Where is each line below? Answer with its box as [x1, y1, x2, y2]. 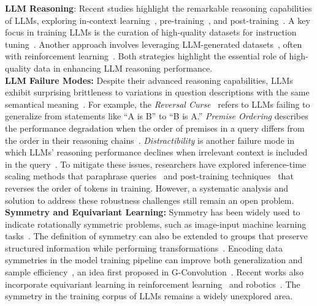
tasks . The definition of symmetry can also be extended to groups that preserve [5, 229, 308, 242]
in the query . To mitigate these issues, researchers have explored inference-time [5, 157, 307, 170]
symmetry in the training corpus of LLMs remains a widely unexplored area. [5, 289, 293, 302]
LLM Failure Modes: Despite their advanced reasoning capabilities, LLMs [5, 73, 293, 86]
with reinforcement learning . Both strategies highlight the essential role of [5, 50, 286, 62]
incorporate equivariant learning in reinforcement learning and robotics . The [5, 277, 300, 290]
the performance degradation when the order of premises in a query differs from [5, 121, 305, 134]
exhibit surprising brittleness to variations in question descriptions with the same [5, 86, 310, 99]
